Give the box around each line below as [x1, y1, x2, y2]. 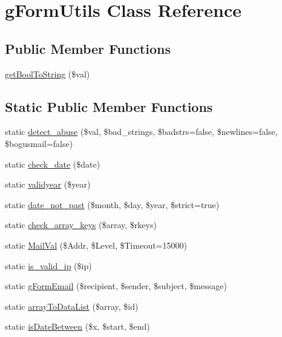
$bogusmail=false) [5, 137, 73, 149]
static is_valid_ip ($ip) [5, 259, 92, 272]
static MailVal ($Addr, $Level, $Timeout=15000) [5, 238, 187, 251]
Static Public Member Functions [5, 97, 213, 116]
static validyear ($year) [5, 178, 91, 191]
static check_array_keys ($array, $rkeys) [5, 218, 157, 231]
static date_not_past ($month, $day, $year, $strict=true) [5, 198, 220, 211]
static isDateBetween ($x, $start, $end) [5, 320, 150, 333]
